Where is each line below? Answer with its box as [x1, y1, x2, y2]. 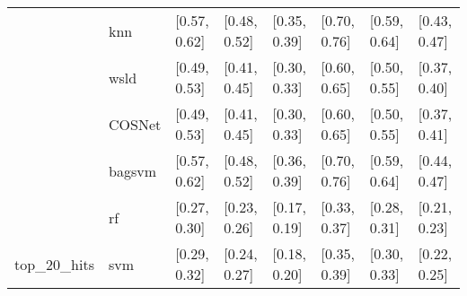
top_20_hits [14, 253, 94, 274]
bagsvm [109, 160, 156, 181]
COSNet [109, 113, 162, 135]
